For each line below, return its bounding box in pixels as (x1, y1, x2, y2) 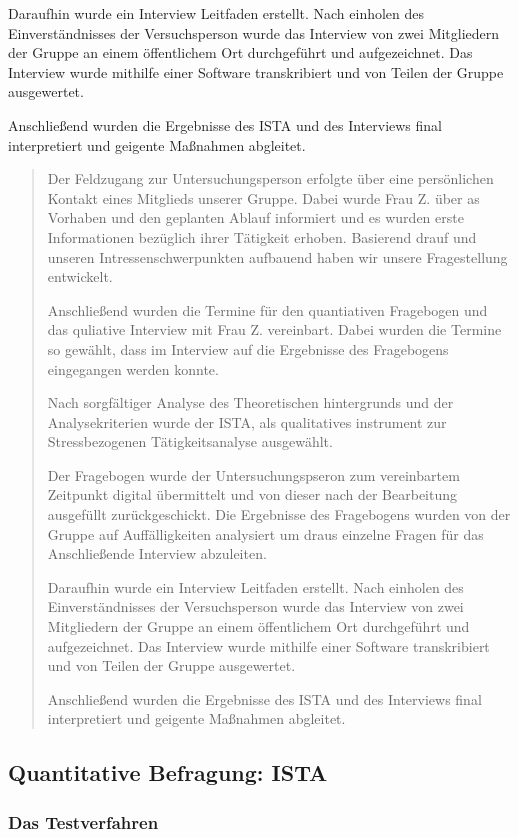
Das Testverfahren (8, 809, 159, 834)
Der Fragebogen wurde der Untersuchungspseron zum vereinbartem (47, 464, 460, 485)
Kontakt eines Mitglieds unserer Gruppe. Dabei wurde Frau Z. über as (47, 187, 480, 208)
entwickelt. (47, 266, 113, 287)
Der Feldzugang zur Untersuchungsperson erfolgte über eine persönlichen (47, 168, 494, 189)
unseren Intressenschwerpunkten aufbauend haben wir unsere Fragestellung (47, 246, 508, 267)
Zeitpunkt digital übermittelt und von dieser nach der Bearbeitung (47, 484, 458, 505)
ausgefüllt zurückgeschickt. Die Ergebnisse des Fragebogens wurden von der (47, 504, 511, 525)
